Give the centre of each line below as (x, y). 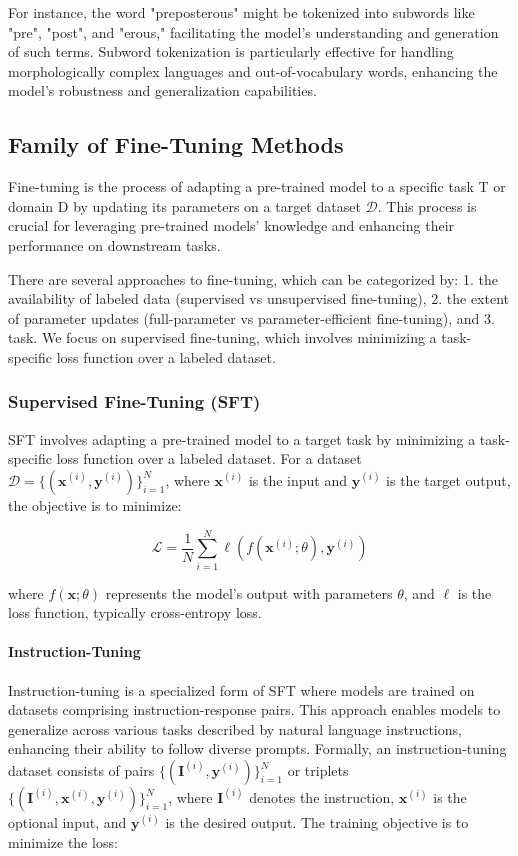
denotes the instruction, (322, 797)
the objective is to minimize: (95, 504)
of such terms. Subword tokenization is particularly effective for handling (231, 51)
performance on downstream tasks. (114, 244)
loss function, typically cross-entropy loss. (135, 612)
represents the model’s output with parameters (249, 592)
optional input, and (67, 822)
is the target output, (448, 479)
